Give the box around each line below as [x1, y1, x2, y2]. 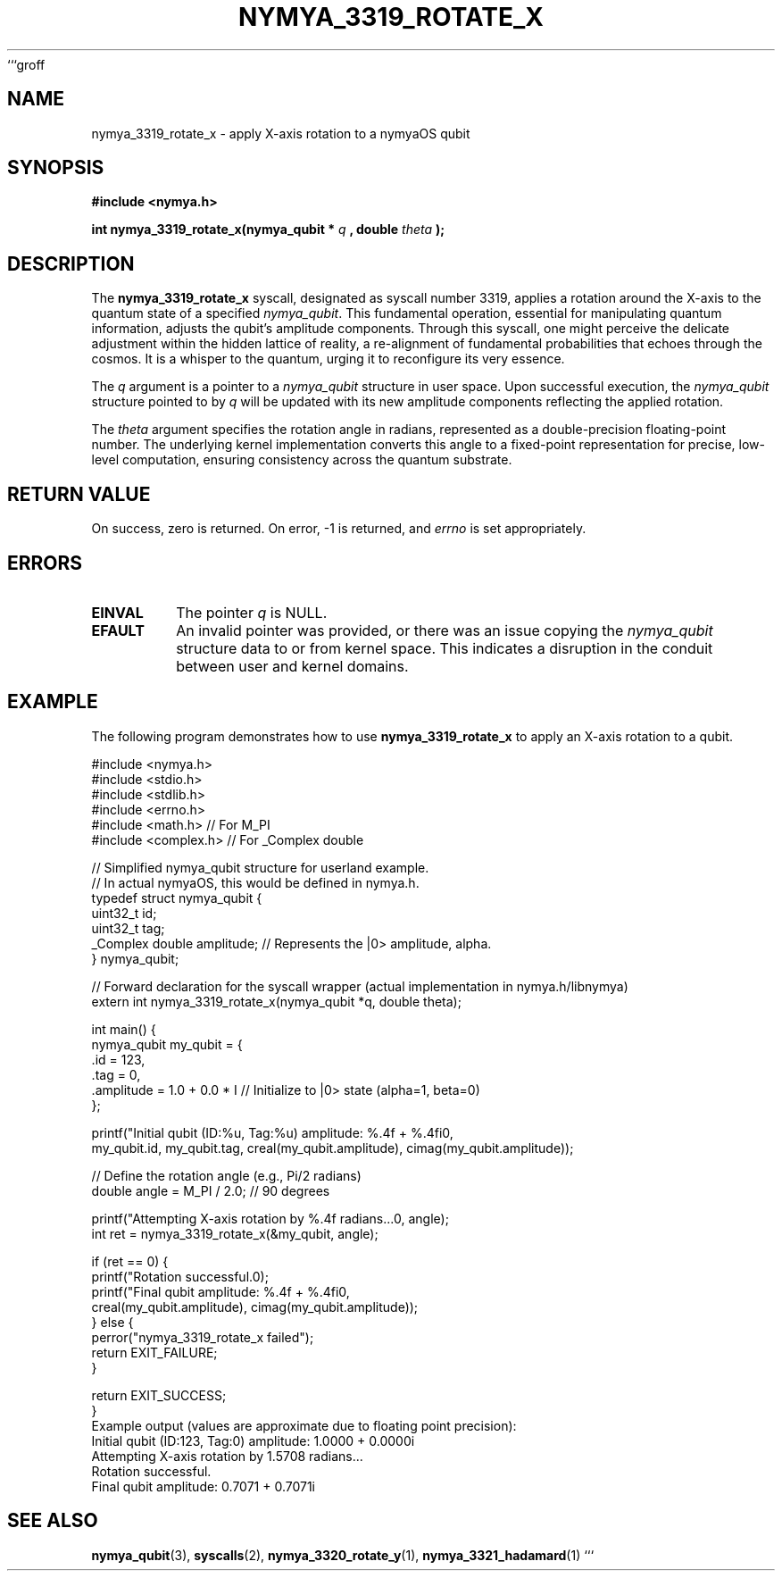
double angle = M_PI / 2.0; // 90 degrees [91, 1182, 330, 1198]
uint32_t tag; [91, 920, 165, 936]
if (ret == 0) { [91, 1253, 169, 1269]
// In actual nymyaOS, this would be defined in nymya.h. [91, 874, 420, 890]
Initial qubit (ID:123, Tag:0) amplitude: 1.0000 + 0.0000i [91, 1432, 415, 1449]
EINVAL [91, 603, 144, 622]
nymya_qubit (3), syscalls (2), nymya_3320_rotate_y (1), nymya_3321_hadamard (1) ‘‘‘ [91, 1547, 595, 1563]
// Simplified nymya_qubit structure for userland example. [91, 859, 429, 875]
